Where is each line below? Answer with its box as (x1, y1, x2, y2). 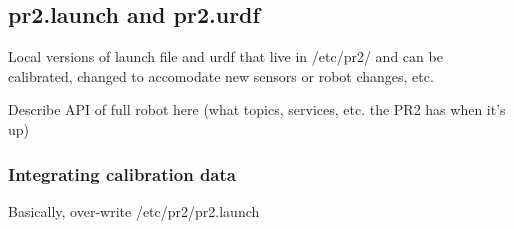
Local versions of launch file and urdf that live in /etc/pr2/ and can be (8, 46, 443, 67)
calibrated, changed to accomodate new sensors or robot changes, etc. (8, 65, 434, 86)
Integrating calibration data (8, 161, 236, 186)
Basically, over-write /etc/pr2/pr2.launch (8, 200, 260, 221)
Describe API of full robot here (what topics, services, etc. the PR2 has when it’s (8, 99, 506, 120)
